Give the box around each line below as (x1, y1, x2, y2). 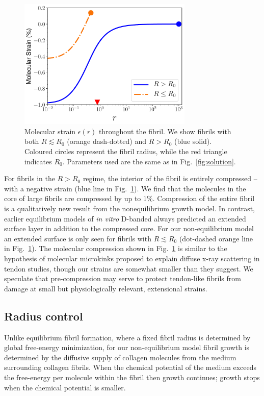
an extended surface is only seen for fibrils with (4, 233, 151, 243)
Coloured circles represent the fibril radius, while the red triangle (24, 146, 227, 157)
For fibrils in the (4, 173, 55, 184)
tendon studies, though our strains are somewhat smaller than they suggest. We (4, 263, 253, 274)
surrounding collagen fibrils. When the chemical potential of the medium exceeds (4, 362, 257, 373)
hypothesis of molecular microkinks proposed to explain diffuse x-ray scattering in (4, 253, 260, 263)
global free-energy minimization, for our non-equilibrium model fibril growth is (4, 342, 250, 353)
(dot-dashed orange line (179, 233, 253, 243)
